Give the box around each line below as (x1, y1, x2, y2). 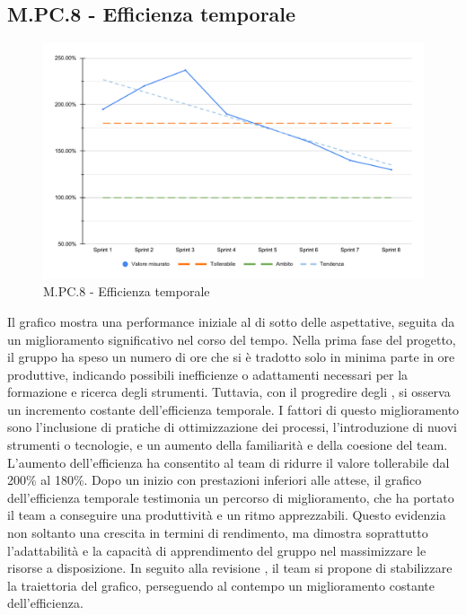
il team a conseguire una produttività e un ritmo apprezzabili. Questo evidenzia (7, 505, 446, 524)
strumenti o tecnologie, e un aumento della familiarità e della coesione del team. (7, 435, 448, 454)
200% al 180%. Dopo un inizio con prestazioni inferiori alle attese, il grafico (7, 470, 422, 489)
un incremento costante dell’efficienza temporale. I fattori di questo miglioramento (7, 400, 460, 418)
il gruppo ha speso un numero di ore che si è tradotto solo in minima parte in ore (7, 347, 455, 366)
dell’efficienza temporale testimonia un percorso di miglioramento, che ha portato (7, 488, 454, 506)
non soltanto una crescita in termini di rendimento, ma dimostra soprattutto (7, 523, 428, 542)
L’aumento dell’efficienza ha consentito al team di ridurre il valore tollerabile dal (7, 452, 450, 471)
